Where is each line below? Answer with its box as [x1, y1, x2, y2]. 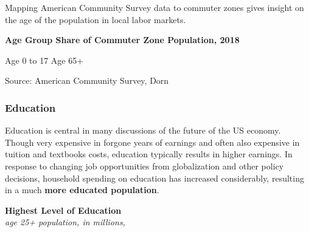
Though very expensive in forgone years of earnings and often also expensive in [5, 135, 300, 148]
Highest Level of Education [5, 203, 122, 216]
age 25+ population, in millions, [5, 216, 125, 228]
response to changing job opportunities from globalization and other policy [5, 159, 284, 172]
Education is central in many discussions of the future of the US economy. [5, 124, 281, 137]
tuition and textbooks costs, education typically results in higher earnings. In [5, 148, 293, 160]
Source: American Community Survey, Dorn [5, 74, 169, 87]
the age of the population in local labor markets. [5, 13, 186, 26]
